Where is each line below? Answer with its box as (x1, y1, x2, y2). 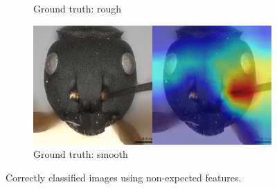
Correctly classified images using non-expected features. (6, 170, 242, 184)
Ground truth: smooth (33, 147, 128, 161)
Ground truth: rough (33, 1, 122, 15)
